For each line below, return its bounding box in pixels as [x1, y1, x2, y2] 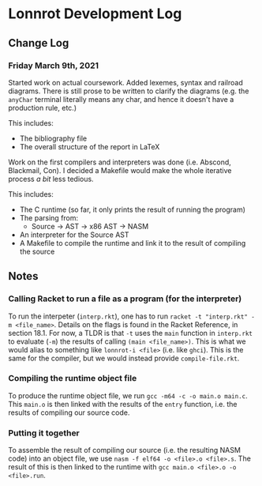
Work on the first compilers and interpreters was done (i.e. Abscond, [8, 157, 231, 167]
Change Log [8, 36, 69, 50]
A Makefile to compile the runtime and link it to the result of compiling [19, 238, 246, 247]
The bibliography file [19, 134, 88, 143]
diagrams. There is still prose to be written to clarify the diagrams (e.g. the [8, 86, 249, 96]
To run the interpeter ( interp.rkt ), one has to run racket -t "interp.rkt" [8, 311, 249, 321]
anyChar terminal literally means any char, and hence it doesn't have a [8, 94, 234, 104]
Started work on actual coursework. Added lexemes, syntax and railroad [8, 77, 243, 87]
